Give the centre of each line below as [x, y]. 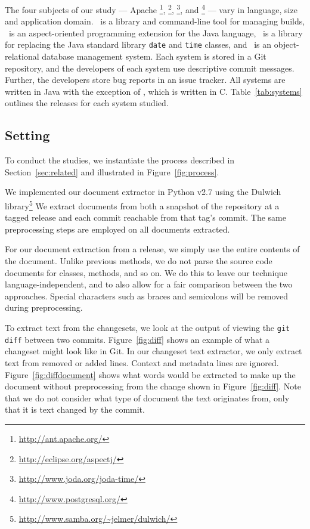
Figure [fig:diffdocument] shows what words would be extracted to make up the [150, 374]
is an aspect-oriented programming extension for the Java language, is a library [156, 33]
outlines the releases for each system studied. [87, 103]
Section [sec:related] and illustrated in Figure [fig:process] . [112, 171]
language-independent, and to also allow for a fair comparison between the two [149, 284]
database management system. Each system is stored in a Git [154, 56]
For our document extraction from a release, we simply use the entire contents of [152, 249]
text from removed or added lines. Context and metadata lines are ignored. [142, 362]
